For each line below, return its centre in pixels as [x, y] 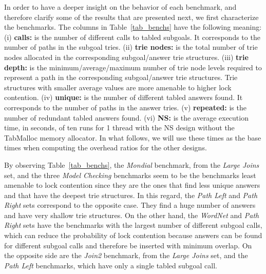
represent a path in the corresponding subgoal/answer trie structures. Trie [121, 77]
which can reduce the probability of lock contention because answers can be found [133, 235]
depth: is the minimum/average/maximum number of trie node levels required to [133, 67]
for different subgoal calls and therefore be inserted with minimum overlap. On [128, 245]
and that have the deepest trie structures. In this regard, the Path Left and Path [131, 195]
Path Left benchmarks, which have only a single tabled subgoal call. [111, 265]
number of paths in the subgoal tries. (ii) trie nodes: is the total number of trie [131, 47]
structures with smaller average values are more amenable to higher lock [118, 87]
